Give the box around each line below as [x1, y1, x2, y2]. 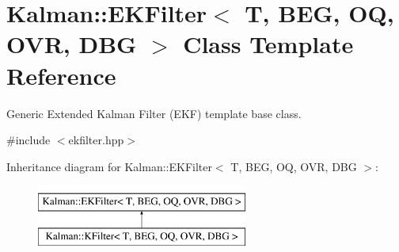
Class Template [183, 28, 354, 60]
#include [6, 132, 51, 148]
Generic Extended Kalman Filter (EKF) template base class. [6, 105, 302, 121]
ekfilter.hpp [68, 132, 124, 148]
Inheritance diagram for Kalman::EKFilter [6, 158, 212, 174]
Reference [6, 59, 116, 91]
